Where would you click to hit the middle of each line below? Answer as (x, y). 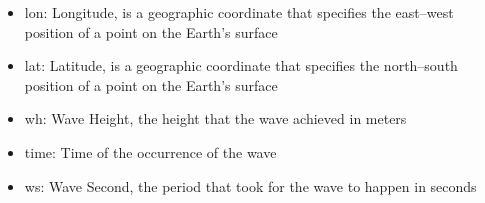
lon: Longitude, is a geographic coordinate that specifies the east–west (239, 12)
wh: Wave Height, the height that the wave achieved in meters (215, 118)
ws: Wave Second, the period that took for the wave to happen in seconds (250, 185)
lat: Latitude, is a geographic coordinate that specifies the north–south (241, 65)
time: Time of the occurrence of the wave (150, 151)
